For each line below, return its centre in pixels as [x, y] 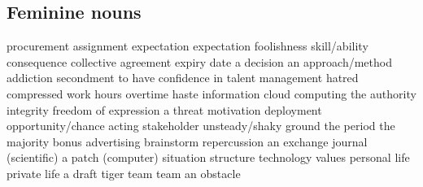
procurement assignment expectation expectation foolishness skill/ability [188, 46]
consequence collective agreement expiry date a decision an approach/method [199, 61]
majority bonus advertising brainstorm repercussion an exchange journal [187, 141]
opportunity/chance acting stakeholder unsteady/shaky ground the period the [201, 126]
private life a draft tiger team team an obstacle [124, 173]
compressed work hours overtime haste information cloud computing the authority [211, 93]
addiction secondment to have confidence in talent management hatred [183, 78]
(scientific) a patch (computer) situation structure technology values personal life [208, 157]
